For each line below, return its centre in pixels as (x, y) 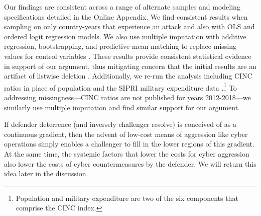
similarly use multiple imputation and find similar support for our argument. (122, 107)
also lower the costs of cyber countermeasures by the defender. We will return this (130, 163)
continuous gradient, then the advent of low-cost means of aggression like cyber (126, 134)
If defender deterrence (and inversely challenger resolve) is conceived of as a (120, 124)
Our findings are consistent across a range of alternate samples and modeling (122, 7)
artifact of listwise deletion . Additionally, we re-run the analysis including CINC (128, 76)
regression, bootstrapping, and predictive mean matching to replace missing (120, 46)
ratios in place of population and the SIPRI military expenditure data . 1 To (120, 87)
